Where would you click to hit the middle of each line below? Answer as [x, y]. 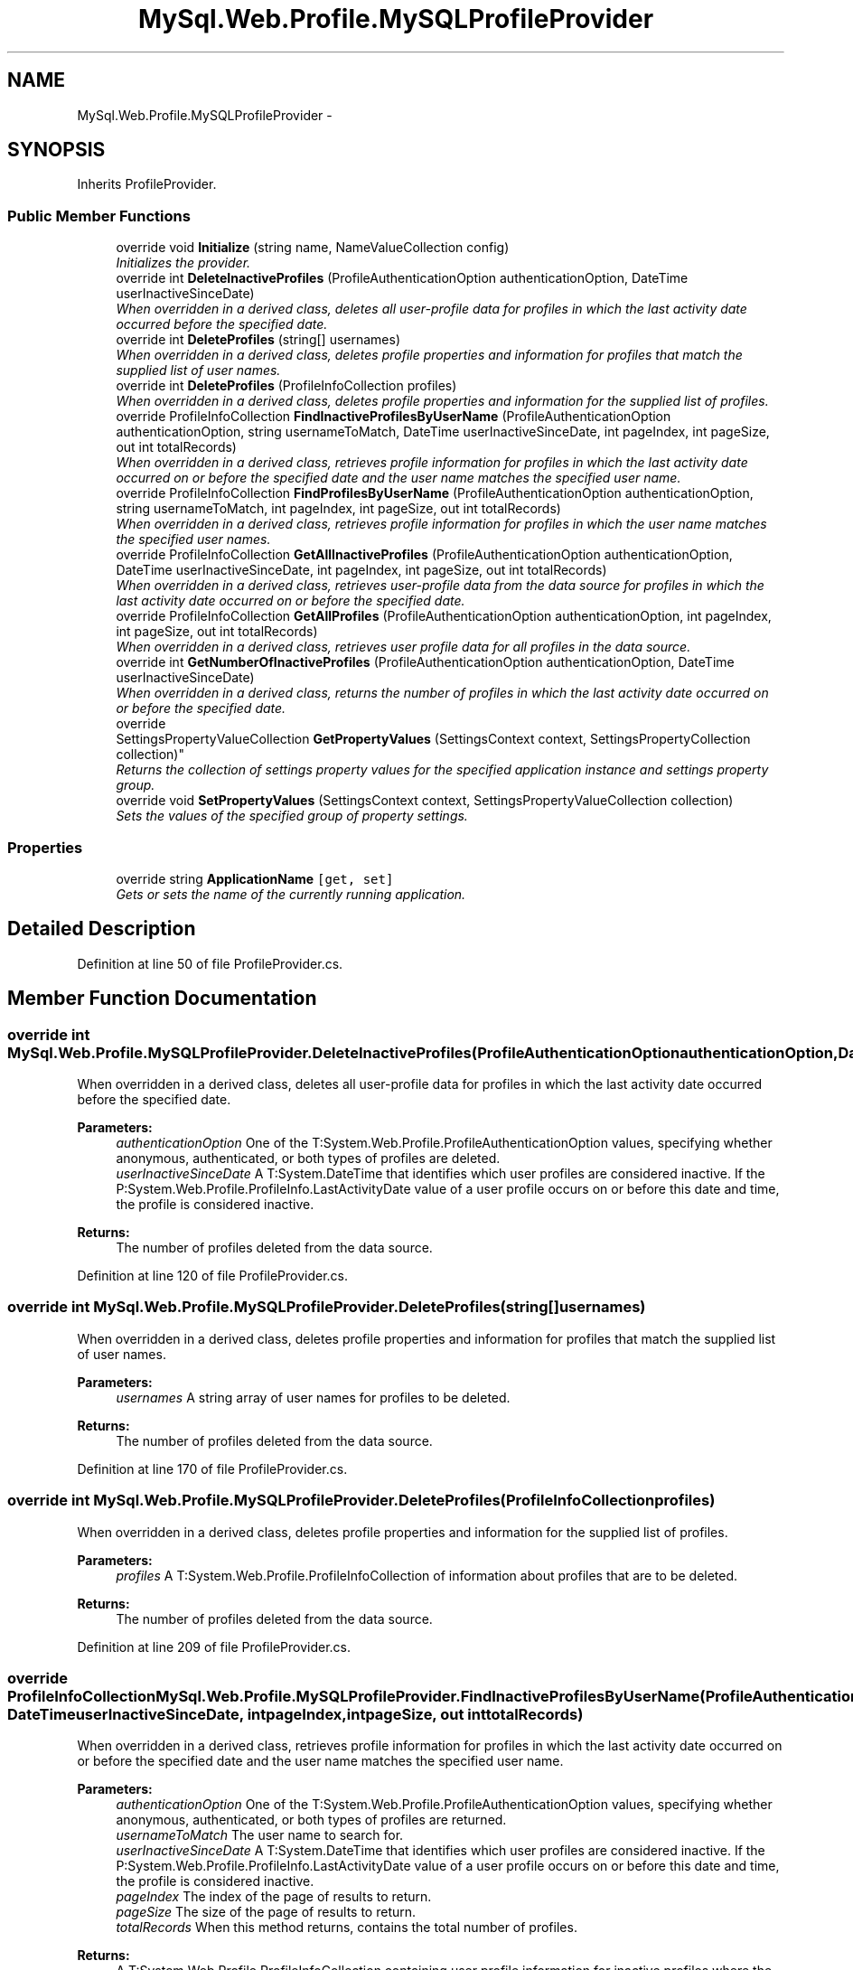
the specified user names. [193, 539]
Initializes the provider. [183, 263]
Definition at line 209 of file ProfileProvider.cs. [214, 1646]
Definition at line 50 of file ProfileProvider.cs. [210, 963]
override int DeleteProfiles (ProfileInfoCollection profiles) [286, 386]
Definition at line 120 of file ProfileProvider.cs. [213, 1276]
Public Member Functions [99, 216]
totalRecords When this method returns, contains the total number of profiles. [347, 1928]
